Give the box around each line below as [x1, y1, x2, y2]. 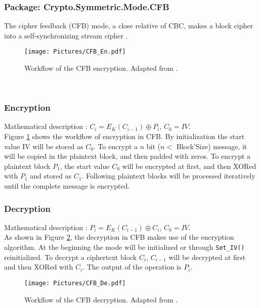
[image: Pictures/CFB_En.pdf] [24, 48, 126, 56]
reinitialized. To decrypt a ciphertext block [4, 251, 137, 262]
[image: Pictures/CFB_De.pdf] [24, 279, 126, 287]
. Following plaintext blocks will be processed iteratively [81, 170, 255, 181]
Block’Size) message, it [176, 141, 247, 151]
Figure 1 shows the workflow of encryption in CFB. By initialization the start [4, 131, 245, 142]
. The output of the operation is [82, 261, 182, 272]
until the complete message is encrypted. [4, 181, 130, 191]
